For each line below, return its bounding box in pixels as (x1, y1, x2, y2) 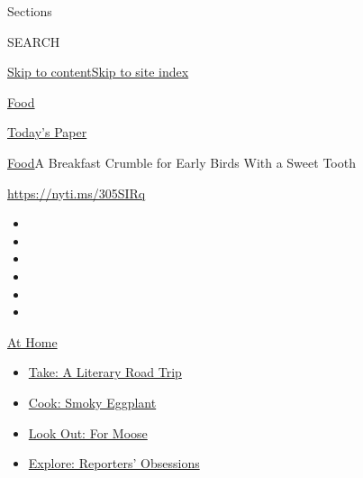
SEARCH (7, 32, 60, 51)
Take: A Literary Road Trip (28, 363, 182, 381)
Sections (7, 2, 52, 20)
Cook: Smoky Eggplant (28, 392, 157, 411)
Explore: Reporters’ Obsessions (28, 454, 200, 473)
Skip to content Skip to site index (7, 62, 189, 81)
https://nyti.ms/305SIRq (7, 183, 146, 202)
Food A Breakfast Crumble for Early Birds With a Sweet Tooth (7, 152, 356, 171)
